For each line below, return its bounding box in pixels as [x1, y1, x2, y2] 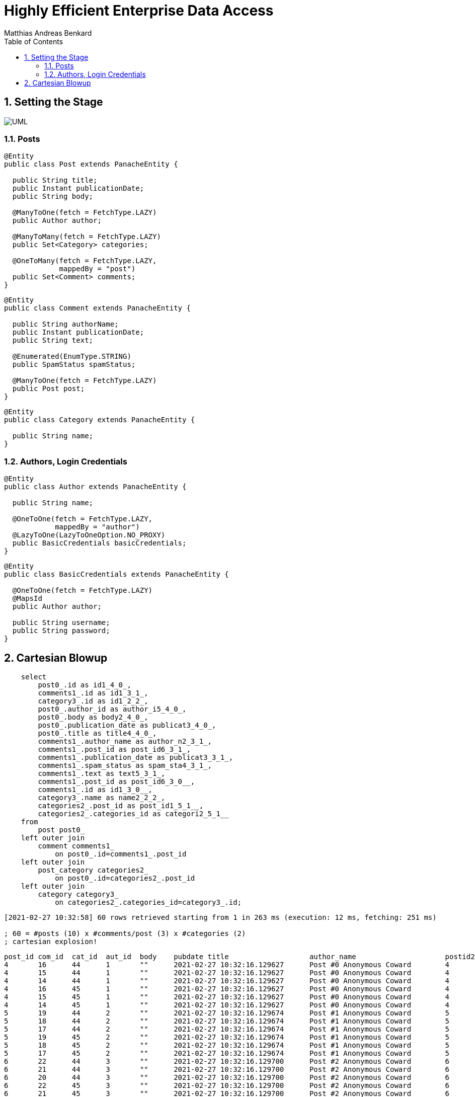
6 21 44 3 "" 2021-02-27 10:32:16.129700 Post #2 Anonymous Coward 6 [4, 1065, 450, 1073]
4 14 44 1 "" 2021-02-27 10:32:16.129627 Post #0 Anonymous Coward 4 [4, 976, 450, 985]
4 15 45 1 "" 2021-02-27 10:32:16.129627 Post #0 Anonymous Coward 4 [4, 992, 450, 1001]
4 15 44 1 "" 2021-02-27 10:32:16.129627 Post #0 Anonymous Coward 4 [4, 968, 450, 977]
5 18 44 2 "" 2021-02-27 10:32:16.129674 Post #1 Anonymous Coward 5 [4, 1016, 450, 1025]
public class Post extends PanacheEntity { [4, 160, 178, 169]
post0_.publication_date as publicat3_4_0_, [38, 721, 216, 729]
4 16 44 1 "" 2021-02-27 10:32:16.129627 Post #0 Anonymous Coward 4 [4, 960, 450, 969]
